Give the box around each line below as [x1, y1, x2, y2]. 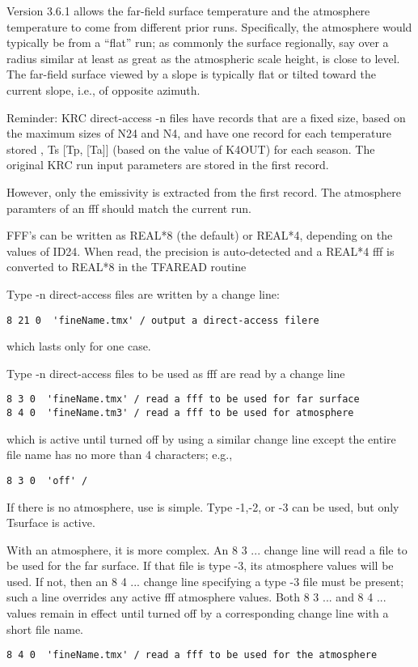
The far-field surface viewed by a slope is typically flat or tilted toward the [6, 66, 376, 83]
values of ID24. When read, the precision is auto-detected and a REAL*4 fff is [6, 242, 395, 259]
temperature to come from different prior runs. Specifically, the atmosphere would [6, 18, 412, 35]
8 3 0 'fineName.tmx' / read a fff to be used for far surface [6, 393, 360, 406]
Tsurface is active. [6, 514, 95, 531]
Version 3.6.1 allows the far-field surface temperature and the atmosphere [6, 2, 370, 19]
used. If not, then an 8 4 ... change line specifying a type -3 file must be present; [6, 572, 404, 589]
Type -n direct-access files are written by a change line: [6, 285, 280, 302]
